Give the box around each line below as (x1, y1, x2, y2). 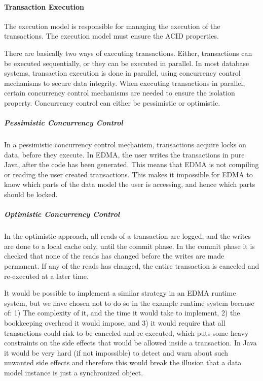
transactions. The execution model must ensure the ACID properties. (4, 30, 219, 41)
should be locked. (4, 189, 58, 200)
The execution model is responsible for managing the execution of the (4, 20, 220, 31)
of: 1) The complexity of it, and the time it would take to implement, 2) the (4, 307, 240, 318)
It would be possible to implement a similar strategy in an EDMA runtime (4, 288, 236, 298)
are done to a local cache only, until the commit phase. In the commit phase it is (4, 240, 255, 251)
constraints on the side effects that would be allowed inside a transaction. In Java (4, 337, 257, 348)
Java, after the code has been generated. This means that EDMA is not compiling (4, 159, 259, 170)
